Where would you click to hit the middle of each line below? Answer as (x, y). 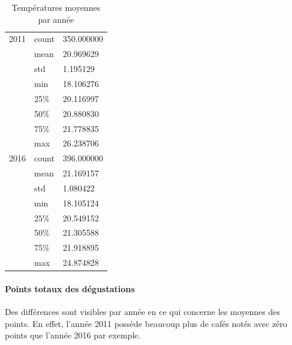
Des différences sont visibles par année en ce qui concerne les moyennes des (142, 311)
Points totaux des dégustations (70, 288)
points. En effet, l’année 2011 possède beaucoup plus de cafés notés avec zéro (146, 323)
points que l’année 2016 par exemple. (73, 335)
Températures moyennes (56, 7)
